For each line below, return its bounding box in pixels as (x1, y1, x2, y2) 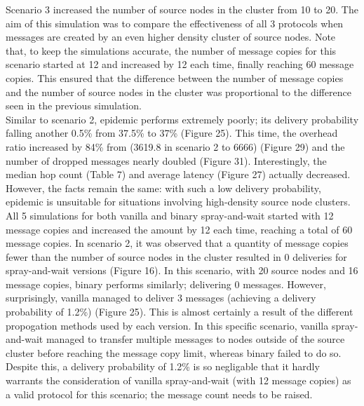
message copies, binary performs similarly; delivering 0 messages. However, (6, 276, 326, 291)
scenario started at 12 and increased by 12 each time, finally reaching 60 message (6, 57, 354, 72)
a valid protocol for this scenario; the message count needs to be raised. (6, 386, 313, 401)
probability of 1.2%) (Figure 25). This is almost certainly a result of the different (6, 304, 353, 319)
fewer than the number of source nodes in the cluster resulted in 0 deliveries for (6, 249, 347, 264)
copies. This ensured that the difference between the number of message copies (6, 70, 344, 85)
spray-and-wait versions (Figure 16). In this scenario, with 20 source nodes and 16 (6, 263, 358, 278)
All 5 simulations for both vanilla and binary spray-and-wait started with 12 (6, 208, 334, 222)
